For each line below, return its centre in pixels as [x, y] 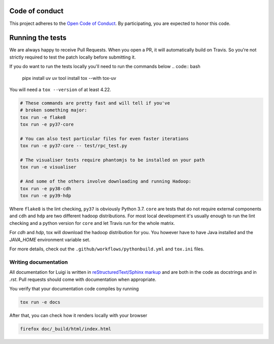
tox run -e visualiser [48, 167]
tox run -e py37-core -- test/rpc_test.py [74, 146]
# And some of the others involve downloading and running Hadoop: [106, 181]
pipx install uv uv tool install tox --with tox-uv [69, 78]
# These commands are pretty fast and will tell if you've [95, 103]
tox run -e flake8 [43, 117]
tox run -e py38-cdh [45, 189]
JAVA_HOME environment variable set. [50, 240]
